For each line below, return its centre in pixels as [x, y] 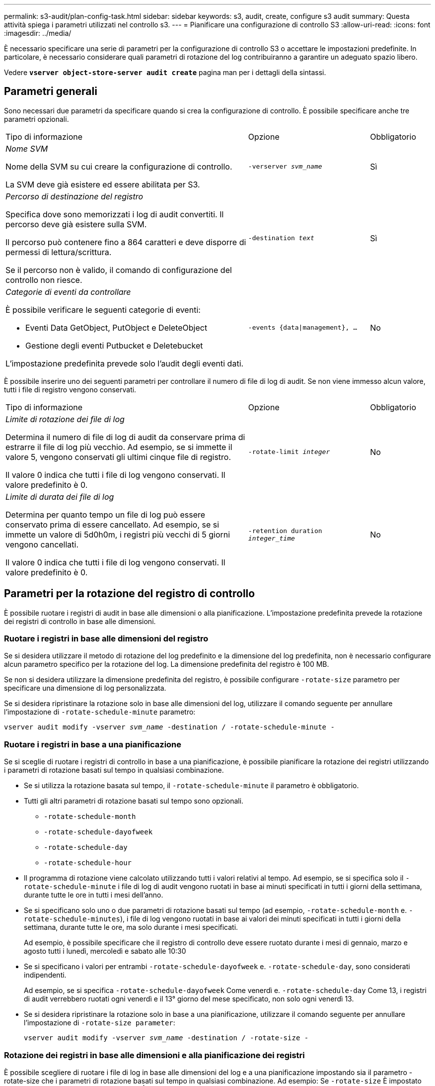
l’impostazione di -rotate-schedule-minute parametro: [100, 712]
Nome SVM [27, 148]
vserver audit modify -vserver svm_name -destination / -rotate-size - [166, 1038]
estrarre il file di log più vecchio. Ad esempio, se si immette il [119, 447]
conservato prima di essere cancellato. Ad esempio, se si [112, 524]
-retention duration [285, 531]
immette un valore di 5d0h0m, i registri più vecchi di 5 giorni [118, 534]
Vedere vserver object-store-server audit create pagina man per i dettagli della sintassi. [165, 72]
